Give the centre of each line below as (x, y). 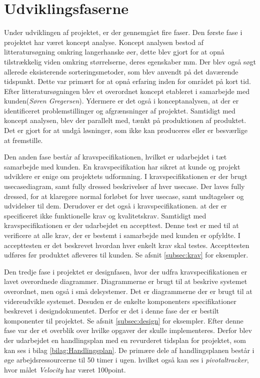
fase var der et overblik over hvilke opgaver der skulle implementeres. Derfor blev (128, 330)
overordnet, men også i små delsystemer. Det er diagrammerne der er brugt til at (128, 291)
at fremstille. (23, 140)
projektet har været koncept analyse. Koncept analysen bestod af (104, 42)
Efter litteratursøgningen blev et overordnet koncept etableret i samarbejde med (127, 91)
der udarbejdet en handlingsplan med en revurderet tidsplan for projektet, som (125, 340)
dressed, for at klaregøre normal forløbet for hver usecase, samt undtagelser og (124, 196)
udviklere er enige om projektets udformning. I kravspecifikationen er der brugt (126, 176)
